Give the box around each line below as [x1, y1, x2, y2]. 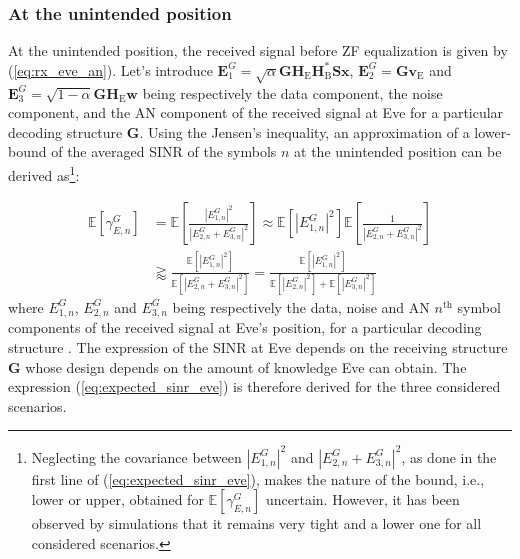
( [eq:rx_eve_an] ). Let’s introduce [8, 59, 213, 80]
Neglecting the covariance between [31, 446, 242, 467]
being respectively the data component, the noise [142, 82, 443, 103]
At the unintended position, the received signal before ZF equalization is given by [8, 40, 508, 61]
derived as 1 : [8, 161, 80, 185]
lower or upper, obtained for [31, 489, 204, 510]
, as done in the [401, 446, 497, 467]
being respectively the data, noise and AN [172, 296, 430, 317]
